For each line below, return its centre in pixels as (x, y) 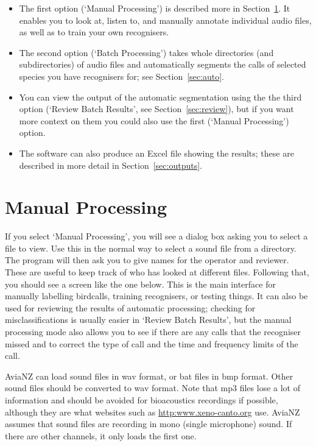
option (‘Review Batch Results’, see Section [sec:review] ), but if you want (156, 109)
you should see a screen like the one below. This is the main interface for (140, 284)
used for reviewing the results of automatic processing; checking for (130, 307)
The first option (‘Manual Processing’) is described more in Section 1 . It (155, 8)
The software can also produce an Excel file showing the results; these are (156, 153)
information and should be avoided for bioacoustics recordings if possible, (142, 399)
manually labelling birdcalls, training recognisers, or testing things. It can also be (156, 296)
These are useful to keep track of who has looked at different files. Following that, (157, 272)
